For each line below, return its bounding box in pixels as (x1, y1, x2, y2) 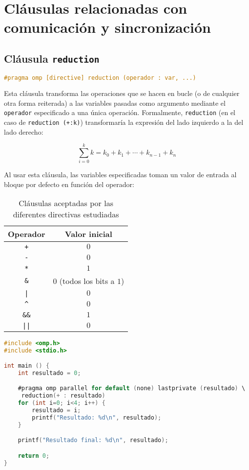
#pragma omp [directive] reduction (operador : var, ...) (4, 74, 196, 82)
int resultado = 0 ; (18, 369, 81, 376)
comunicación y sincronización (4, 17, 211, 37)
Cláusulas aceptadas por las (19, 197, 113, 209)
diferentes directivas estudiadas (13, 208, 119, 220)
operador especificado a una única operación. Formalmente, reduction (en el (4, 107, 236, 117)
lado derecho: (4, 126, 43, 137)
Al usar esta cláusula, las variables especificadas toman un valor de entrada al (4, 169, 237, 180)
